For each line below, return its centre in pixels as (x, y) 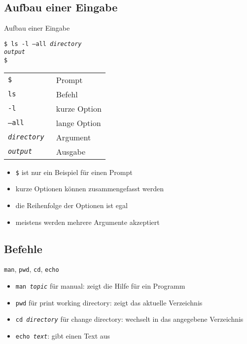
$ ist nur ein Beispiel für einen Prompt (74, 172)
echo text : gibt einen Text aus (63, 336)
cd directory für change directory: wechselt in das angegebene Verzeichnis (129, 319)
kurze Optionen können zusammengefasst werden (89, 189)
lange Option (78, 123)
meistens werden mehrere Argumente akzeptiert (88, 222)
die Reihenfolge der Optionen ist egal (71, 205)
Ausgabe (71, 151)
